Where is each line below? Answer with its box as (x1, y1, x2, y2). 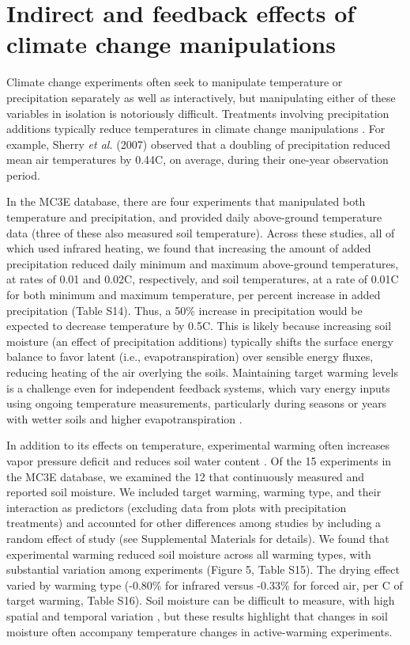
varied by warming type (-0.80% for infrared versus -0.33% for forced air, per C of (6, 576, 403, 593)
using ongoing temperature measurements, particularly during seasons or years (6, 395, 387, 412)
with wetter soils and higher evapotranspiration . (6, 410, 243, 427)
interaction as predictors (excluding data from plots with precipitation (6, 499, 347, 515)
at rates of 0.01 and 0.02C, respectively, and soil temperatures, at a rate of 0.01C (6, 271, 399, 287)
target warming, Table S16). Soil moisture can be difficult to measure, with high (6, 592, 395, 609)
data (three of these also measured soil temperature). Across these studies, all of (6, 224, 395, 241)
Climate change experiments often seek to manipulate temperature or (6, 74, 343, 90)
